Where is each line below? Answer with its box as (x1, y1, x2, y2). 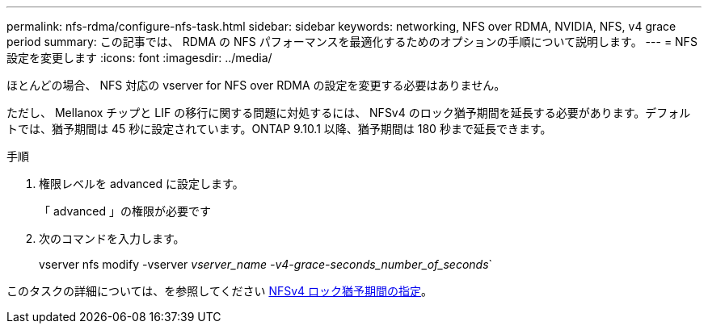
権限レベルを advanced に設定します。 (39, 177, 244, 190)
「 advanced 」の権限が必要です (39, 204, 212, 218)
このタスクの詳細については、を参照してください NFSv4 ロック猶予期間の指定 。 (6, 284, 433, 298)
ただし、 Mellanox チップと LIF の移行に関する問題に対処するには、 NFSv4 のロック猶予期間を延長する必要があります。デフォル (6, 106, 691, 119)
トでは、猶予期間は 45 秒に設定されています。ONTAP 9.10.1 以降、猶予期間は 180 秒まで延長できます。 (6, 122, 552, 136)
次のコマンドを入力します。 (39, 232, 185, 245)
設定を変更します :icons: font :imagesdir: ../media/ (6, 51, 272, 65)
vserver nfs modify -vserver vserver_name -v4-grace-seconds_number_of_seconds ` (39, 257, 493, 271)
